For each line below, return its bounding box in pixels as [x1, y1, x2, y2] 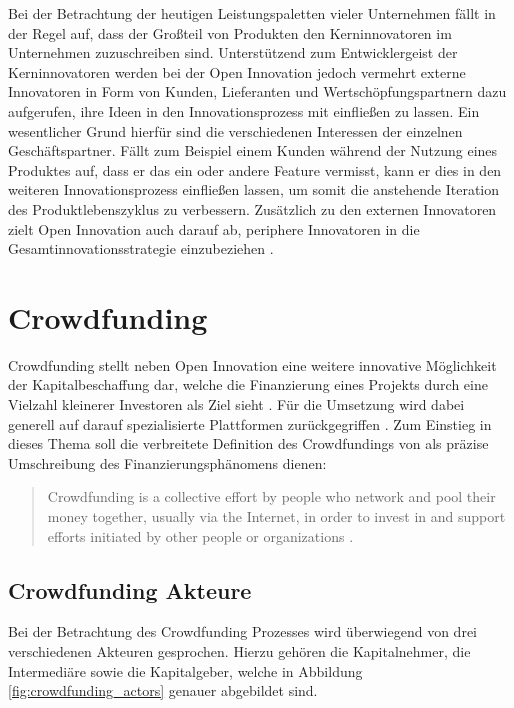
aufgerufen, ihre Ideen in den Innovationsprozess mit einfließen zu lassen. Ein [8, 100, 480, 121]
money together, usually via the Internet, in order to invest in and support [47, 506, 506, 526]
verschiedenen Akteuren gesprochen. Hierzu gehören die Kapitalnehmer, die [8, 640, 471, 661]
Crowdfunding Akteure [8, 574, 252, 605]
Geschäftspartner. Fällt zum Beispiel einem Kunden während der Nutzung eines [8, 140, 498, 161]
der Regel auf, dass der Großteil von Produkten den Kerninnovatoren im [8, 22, 452, 43]
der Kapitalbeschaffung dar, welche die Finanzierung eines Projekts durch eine [8, 374, 488, 395]
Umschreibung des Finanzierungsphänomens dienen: [8, 452, 327, 473]
